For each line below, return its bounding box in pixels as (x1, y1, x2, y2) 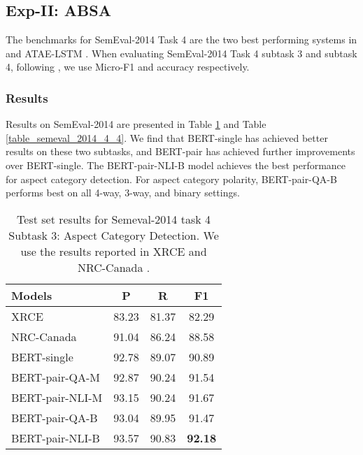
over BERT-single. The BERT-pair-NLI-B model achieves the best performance (6, 157, 346, 172)
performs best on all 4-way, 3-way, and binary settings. (6, 185, 240, 200)
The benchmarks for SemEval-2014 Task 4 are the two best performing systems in (6, 32, 357, 47)
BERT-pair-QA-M (11, 368, 100, 385)
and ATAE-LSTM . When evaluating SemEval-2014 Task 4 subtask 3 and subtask (6, 45, 357, 60)
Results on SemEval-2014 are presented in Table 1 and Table (6, 117, 266, 131)
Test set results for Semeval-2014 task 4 (17, 210, 211, 227)
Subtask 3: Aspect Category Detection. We (8, 226, 219, 243)
